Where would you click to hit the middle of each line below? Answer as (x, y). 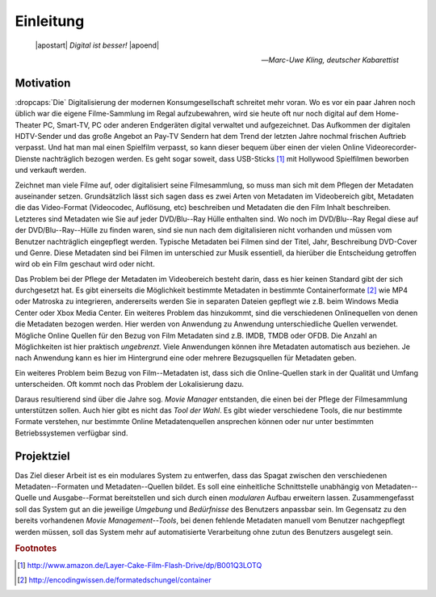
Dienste (27, 158)
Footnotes (36, 549)
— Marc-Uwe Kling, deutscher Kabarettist (330, 60)
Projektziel (42, 456)
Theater (28, 124)
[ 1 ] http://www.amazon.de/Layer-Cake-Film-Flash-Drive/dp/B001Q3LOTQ (140, 565)
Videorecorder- (392, 147)
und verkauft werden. (50, 170)
